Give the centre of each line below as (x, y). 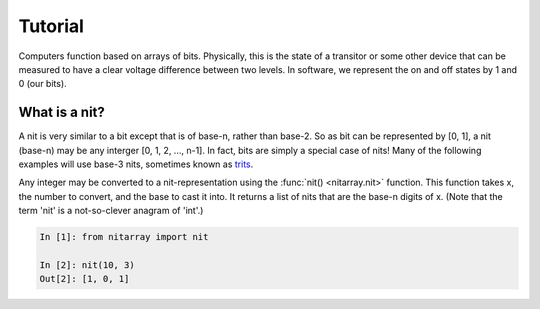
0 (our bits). (42, 84)
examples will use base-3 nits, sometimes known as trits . (136, 164)
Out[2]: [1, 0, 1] (84, 279)
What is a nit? (61, 112)
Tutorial (51, 26)
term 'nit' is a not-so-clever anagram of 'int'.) (111, 211)
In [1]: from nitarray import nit (124, 237)
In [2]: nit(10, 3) (87, 264)
